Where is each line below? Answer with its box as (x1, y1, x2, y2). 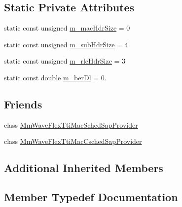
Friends (4, 96, 42, 111)
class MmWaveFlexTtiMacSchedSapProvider (4, 119, 138, 130)
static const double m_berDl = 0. (4, 72, 107, 82)
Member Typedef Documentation (4, 189, 178, 205)
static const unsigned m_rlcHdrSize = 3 (4, 56, 126, 66)
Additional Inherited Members (4, 160, 163, 175)
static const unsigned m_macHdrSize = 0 (4, 23, 130, 33)
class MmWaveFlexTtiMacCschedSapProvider (4, 136, 142, 146)
